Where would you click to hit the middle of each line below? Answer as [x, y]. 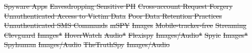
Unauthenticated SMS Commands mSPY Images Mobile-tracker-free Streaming [125, 25]
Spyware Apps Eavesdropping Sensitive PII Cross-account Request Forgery [119, 6]
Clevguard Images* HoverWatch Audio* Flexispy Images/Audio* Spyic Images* [126, 35]
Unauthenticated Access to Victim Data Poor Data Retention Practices [113, 15]
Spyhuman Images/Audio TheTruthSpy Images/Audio [87, 44]
